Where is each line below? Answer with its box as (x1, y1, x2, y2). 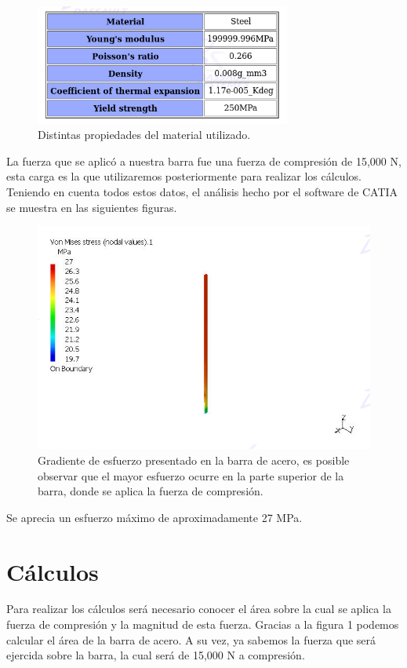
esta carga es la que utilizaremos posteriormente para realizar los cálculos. (6, 168, 362, 184)
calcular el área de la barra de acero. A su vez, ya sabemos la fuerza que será (6, 631, 376, 648)
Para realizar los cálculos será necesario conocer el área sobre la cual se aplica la (6, 600, 391, 617)
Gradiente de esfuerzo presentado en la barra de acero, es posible (38, 451, 350, 468)
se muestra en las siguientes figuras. (6, 199, 177, 215)
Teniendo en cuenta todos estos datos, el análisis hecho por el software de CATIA (6, 183, 398, 199)
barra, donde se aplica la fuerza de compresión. (38, 483, 263, 499)
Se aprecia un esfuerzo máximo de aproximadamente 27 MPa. (6, 509, 303, 525)
